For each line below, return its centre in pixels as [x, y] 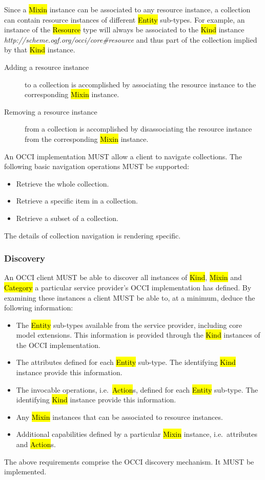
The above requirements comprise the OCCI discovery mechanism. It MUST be [129, 461]
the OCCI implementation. [58, 345]
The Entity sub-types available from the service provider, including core [129, 325]
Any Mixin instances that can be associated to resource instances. [119, 417]
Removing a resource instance [51, 111]
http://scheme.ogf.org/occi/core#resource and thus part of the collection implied [131, 39]
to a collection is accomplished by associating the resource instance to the [140, 84]
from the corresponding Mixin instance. [87, 139]
